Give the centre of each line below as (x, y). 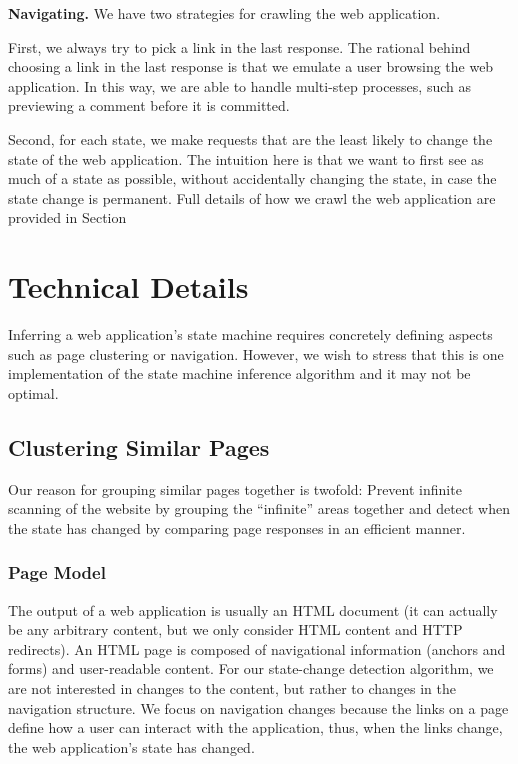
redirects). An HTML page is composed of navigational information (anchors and (257, 648)
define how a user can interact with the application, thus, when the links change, (255, 727)
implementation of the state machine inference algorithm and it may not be (239, 373)
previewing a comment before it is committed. (149, 105)
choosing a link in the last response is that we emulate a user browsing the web (251, 66)
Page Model (57, 572)
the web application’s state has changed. (131, 746)
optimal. (33, 392)
